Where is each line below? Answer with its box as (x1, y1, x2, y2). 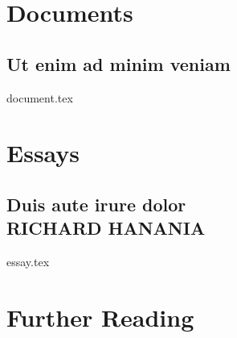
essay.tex (6, 253, 50, 270)
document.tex (6, 89, 73, 106)
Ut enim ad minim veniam (6, 51, 231, 76)
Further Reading (6, 300, 194, 333)
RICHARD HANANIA (6, 215, 206, 240)
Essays (6, 136, 80, 169)
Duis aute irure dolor (6, 191, 186, 216)
